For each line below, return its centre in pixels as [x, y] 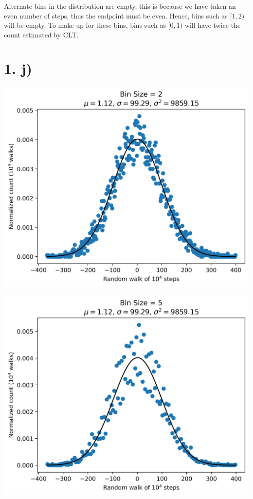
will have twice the [213, 25]
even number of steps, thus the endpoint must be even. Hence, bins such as [116, 15]
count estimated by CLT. [41, 34]
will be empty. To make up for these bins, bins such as [85, 25]
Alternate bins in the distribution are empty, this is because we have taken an [120, 6]
